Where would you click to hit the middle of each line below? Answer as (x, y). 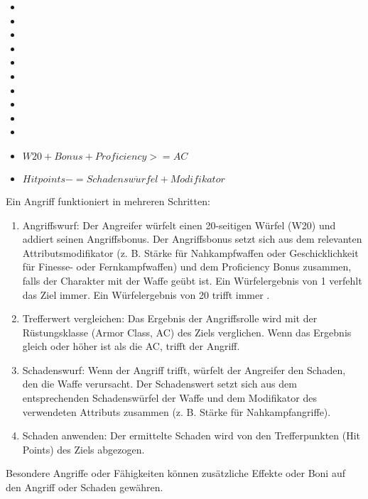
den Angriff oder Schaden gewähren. (85, 487)
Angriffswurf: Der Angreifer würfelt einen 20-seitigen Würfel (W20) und (179, 225)
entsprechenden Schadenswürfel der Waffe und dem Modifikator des (169, 398)
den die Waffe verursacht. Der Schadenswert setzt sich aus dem (159, 384)
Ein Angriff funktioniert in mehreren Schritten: (108, 201)
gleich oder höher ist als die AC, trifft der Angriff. (131, 346)
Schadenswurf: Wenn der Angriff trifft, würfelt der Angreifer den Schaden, (184, 369)
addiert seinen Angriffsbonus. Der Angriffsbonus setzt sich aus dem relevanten (192, 239)
